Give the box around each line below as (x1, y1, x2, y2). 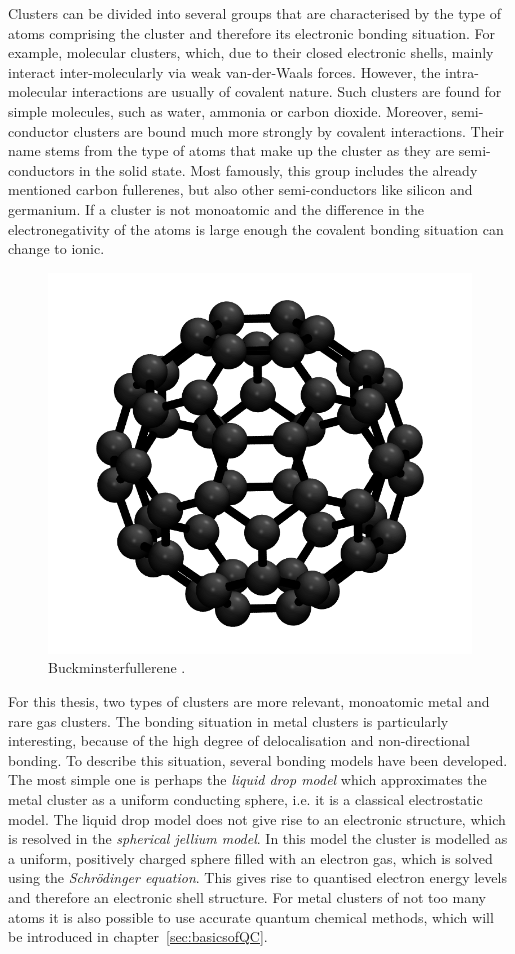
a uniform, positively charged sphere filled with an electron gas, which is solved (8, 847, 493, 868)
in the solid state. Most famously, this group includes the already (78, 159, 478, 180)
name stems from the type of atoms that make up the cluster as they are (8, 140, 455, 161)
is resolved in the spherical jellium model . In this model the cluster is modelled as (8, 828, 508, 849)
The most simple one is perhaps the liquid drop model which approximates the (8, 769, 487, 790)
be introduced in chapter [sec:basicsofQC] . (8, 926, 268, 947)
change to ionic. (8, 238, 105, 259)
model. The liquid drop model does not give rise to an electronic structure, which (8, 808, 506, 829)
